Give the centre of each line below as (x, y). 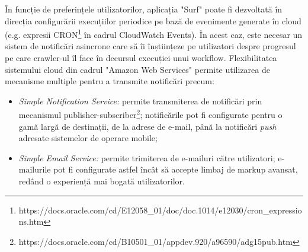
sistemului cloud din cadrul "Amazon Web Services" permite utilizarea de (137, 69)
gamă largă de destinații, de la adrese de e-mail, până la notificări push (147, 126)
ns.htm (31, 221)
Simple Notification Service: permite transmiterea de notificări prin (140, 101)
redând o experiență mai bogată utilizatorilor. (102, 181)
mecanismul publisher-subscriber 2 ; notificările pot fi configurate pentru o (150, 114)
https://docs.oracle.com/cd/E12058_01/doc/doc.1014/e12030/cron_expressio (160, 210)
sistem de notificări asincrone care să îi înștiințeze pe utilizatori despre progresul (150, 46)
